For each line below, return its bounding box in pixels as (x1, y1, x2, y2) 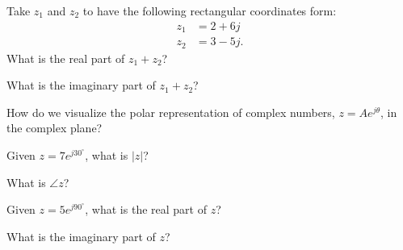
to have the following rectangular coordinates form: (82, 2, 337, 19)
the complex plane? (6, 119, 103, 136)
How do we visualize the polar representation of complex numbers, (6, 103, 335, 120)
